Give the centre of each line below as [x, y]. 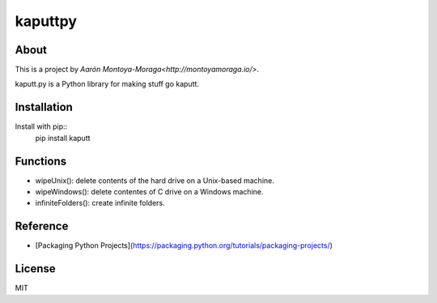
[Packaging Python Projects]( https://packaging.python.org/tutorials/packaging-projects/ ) [184, 245]
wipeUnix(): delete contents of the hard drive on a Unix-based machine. [155, 180]
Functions [41, 161]
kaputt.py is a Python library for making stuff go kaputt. [107, 84]
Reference [42, 226]
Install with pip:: [41, 126]
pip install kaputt [63, 138]
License [35, 269]
